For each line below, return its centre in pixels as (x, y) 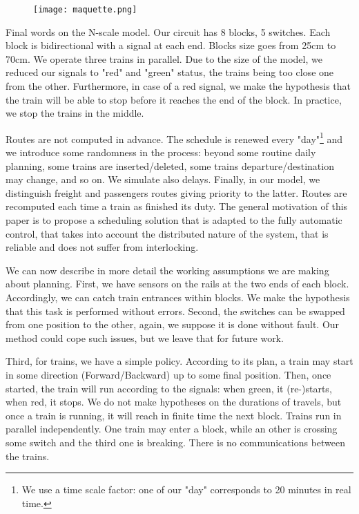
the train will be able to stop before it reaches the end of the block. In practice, (174, 99)
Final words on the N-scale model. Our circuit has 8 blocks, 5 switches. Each (168, 31)
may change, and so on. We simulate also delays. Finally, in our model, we (163, 179)
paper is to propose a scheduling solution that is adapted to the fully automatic (174, 220)
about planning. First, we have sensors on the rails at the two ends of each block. (177, 284)
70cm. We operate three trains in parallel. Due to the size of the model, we (164, 58)
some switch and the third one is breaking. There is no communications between (176, 442)
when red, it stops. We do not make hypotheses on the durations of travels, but (174, 402)
